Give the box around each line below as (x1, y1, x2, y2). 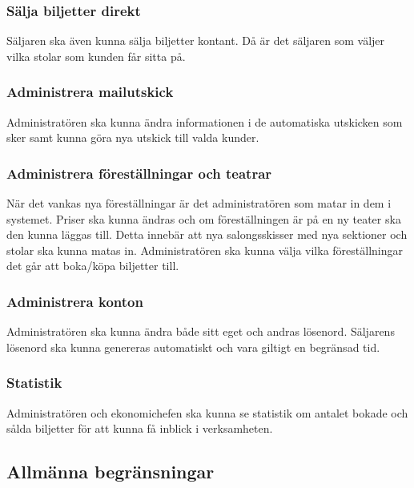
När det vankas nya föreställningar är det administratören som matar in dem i (6, 195, 392, 212)
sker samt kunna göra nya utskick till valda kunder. (6, 129, 259, 146)
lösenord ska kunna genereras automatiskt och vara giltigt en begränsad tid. (6, 338, 380, 355)
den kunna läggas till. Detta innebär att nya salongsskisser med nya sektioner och (6, 226, 408, 243)
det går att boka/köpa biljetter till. (6, 257, 179, 274)
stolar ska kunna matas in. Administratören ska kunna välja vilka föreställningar (6, 241, 403, 258)
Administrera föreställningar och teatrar (6, 163, 272, 183)
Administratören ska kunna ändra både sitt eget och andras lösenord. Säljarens (6, 323, 395, 340)
